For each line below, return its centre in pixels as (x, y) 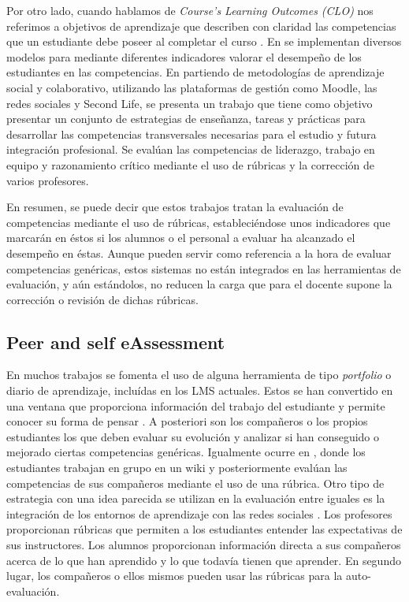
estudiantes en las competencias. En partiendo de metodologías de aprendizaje (195, 72)
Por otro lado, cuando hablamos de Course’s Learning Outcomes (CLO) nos (190, 10)
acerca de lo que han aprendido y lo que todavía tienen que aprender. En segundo (204, 560)
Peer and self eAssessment (116, 342)
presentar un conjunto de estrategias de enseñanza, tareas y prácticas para (186, 119)
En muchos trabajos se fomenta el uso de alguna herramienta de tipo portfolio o (199, 375)
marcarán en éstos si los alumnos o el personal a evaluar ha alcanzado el (181, 238)
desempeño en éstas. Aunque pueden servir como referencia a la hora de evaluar (199, 253)
